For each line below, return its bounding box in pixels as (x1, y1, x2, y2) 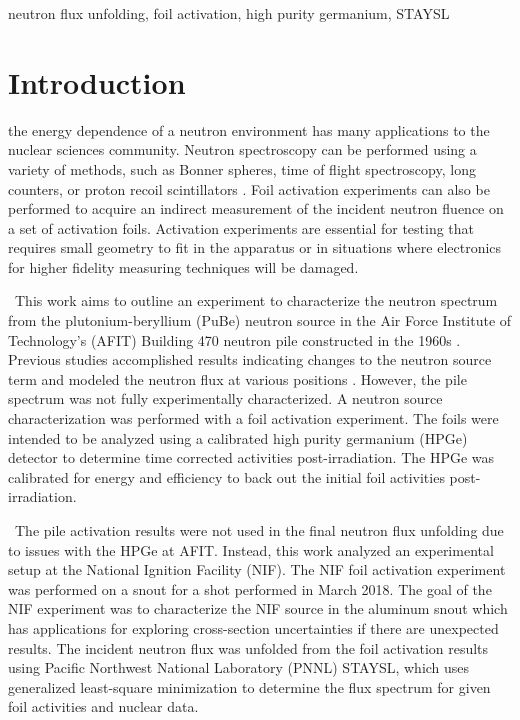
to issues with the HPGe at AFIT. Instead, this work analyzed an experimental (8, 539, 494, 560)
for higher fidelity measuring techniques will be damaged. (8, 256, 359, 277)
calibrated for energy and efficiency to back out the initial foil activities (8, 466, 445, 487)
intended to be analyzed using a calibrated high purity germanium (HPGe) (8, 427, 468, 448)
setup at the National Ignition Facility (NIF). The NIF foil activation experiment (8, 559, 506, 580)
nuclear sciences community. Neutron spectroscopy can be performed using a (8, 139, 477, 160)
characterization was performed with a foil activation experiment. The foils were (8, 408, 499, 429)
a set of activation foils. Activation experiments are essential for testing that (8, 217, 475, 238)
